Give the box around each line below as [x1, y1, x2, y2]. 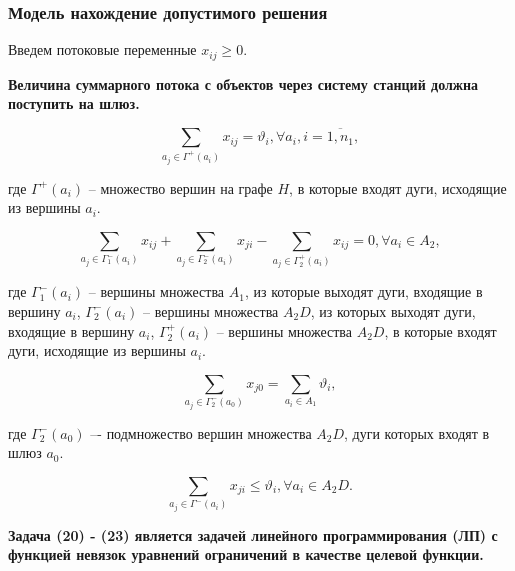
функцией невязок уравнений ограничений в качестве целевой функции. [8, 544, 484, 565]
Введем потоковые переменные [8, 39, 197, 60]
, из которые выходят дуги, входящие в [244, 281, 483, 302]
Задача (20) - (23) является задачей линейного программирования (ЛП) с [8, 524, 498, 545]
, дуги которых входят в [344, 422, 490, 443]
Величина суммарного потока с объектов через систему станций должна [8, 73, 479, 94]
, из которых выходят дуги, [310, 300, 476, 321]
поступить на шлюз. [8, 93, 140, 114]
